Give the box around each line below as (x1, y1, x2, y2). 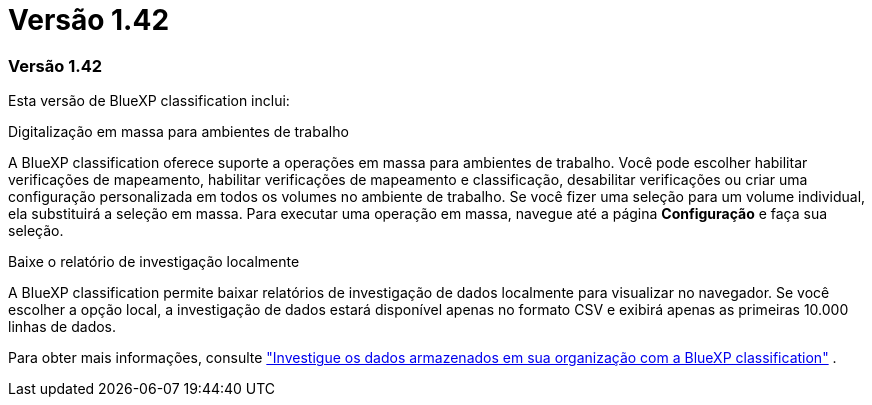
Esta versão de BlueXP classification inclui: (8, 92, 290, 110)
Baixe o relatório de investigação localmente (8, 253, 300, 271)
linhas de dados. (8, 318, 117, 336)
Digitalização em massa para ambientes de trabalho (8, 123, 349, 141)
